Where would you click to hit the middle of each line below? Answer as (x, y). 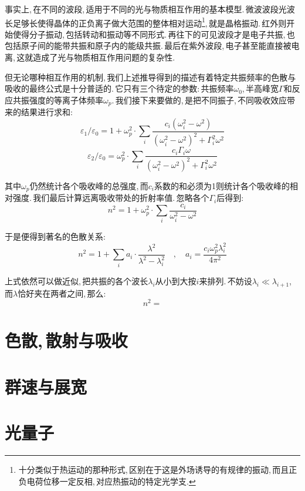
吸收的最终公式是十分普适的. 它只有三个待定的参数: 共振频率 (119, 88)
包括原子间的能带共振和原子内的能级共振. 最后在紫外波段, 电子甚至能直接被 (148, 46)
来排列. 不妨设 (226, 280)
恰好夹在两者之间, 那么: (62, 293)
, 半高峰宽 (260, 88)
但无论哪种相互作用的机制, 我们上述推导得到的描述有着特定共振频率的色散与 (150, 77)
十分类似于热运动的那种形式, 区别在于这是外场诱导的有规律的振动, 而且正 (158, 470)
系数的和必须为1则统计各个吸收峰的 (222, 185)
